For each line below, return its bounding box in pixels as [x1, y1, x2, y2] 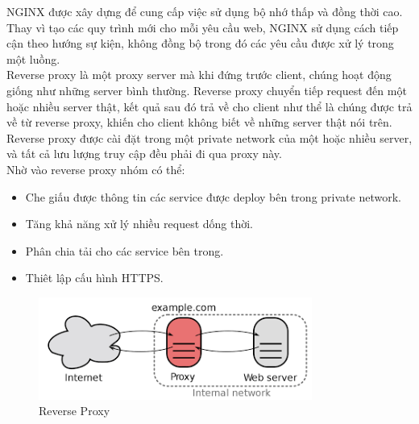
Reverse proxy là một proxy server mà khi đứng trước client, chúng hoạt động [6, 66, 392, 83]
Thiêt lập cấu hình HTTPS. [25, 269, 164, 286]
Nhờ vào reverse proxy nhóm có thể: [6, 160, 185, 177]
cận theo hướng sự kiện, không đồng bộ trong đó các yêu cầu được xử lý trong [6, 35, 394, 52]
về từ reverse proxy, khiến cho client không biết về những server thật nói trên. [6, 114, 392, 131]
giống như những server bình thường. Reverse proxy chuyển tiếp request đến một [6, 81, 407, 98]
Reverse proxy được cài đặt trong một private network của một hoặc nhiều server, [6, 129, 413, 146]
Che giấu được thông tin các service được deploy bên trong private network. [25, 188, 401, 205]
